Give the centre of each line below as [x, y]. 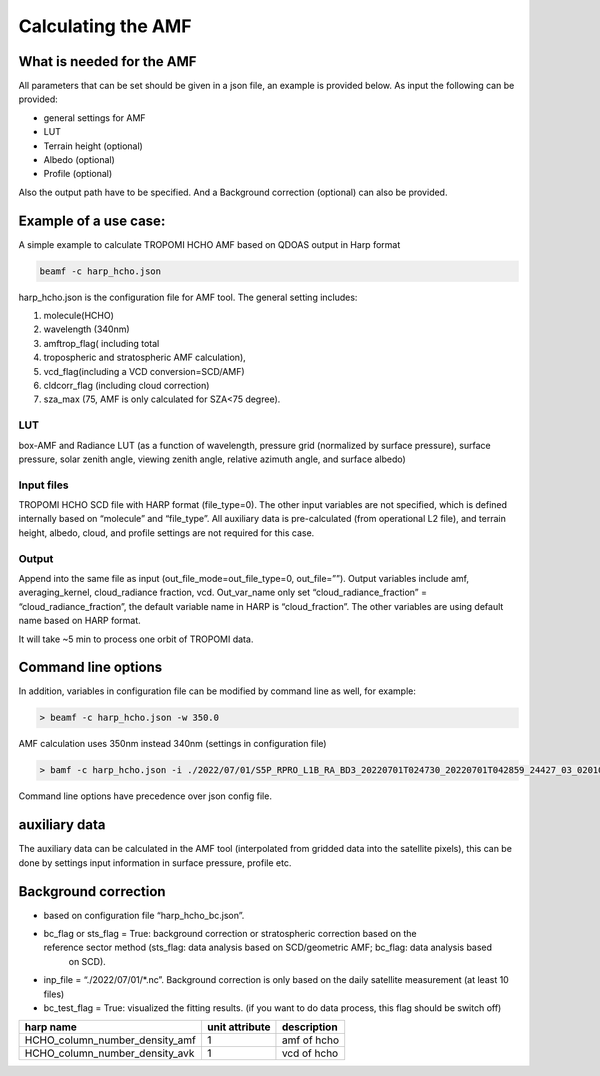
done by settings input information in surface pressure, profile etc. [155, 862]
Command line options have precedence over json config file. [145, 796]
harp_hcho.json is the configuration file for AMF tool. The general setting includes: [188, 297]
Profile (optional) [78, 174]
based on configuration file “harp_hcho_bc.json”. [144, 915]
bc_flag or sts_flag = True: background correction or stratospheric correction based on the [230, 933]
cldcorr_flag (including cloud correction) [126, 386]
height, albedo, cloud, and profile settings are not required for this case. [166, 532]
